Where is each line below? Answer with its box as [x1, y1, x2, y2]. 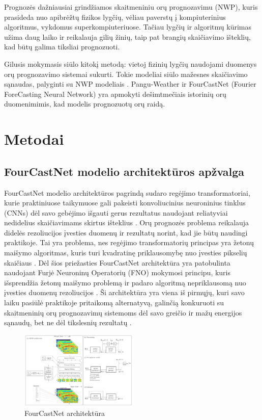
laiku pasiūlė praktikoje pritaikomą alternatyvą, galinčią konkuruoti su [4, 297, 224, 308]
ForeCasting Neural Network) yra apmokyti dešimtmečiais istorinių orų [4, 88, 226, 99]
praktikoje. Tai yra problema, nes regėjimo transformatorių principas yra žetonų [4, 237, 254, 248]
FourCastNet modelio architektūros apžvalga [4, 163, 245, 179]
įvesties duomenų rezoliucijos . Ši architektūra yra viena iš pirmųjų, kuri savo [4, 287, 245, 298]
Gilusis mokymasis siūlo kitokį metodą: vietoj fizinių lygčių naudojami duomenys [4, 58, 257, 69]
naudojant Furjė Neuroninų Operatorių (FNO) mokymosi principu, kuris [4, 267, 231, 278]
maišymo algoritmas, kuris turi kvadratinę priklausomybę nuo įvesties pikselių [4, 247, 247, 258]
